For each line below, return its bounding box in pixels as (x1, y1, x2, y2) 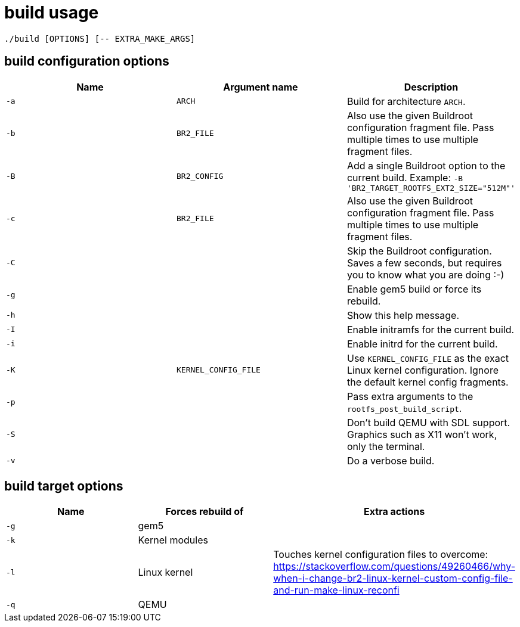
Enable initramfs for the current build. (346, 323, 515, 336)
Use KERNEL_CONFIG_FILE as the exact (346, 352, 509, 364)
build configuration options (4, 54, 169, 69)
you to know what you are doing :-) (346, 268, 504, 281)
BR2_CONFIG (176, 171, 224, 181)
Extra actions (364, 505, 425, 518)
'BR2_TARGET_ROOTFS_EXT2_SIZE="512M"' (346, 183, 515, 193)
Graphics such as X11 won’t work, (346, 428, 497, 440)
